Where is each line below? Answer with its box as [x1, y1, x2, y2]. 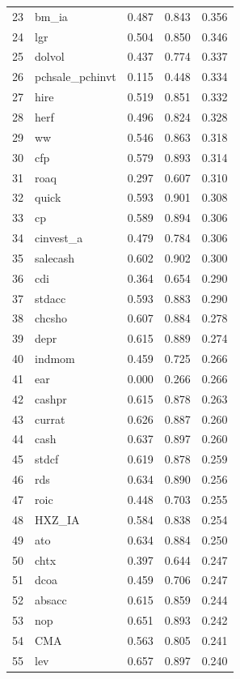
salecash [35, 249, 75, 266]
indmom [35, 350, 75, 367]
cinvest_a [35, 229, 83, 246]
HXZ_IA [35, 510, 80, 527]
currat [35, 410, 65, 427]
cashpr [35, 390, 67, 407]
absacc [35, 591, 67, 609]
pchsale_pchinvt [35, 68, 116, 85]
